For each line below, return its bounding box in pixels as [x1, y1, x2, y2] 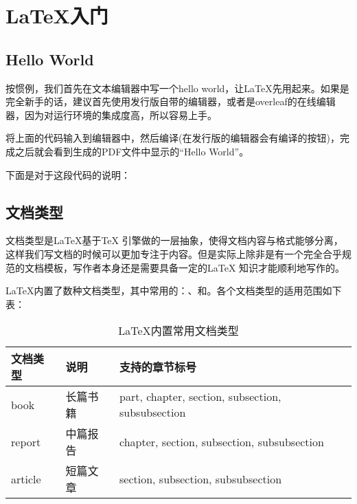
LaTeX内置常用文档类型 [118, 322, 239, 339]
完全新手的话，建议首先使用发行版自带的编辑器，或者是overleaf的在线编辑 [5, 94, 336, 109]
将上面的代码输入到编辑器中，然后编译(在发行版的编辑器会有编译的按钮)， [5, 131, 340, 145]
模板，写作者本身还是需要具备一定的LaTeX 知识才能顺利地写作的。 [43, 260, 345, 274]
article [11, 470, 41, 487]
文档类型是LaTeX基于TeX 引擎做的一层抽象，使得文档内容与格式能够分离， [5, 233, 343, 248]
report [11, 433, 41, 450]
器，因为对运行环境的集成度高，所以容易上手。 [5, 107, 217, 122]
